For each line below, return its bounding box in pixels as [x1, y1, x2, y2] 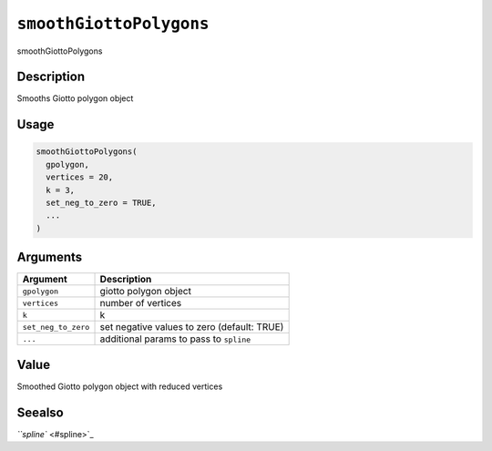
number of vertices [99, 297, 182, 310]
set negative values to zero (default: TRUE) [99, 321, 284, 333]
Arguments [16, 250, 83, 265]
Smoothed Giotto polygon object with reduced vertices [16, 381, 223, 392]
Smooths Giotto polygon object [16, 93, 134, 104]
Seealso [16, 405, 64, 420]
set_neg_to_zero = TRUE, [46, 198, 157, 209]
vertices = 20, [46, 172, 114, 182]
